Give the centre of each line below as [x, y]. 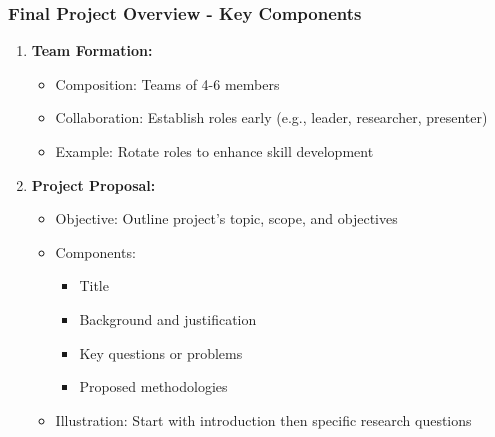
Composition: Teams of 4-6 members [167, 83]
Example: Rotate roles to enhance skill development [214, 151]
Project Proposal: [93, 184]
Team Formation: [92, 50]
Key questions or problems [161, 352]
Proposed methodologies [153, 386]
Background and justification [168, 318]
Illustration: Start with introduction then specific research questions [263, 419]
